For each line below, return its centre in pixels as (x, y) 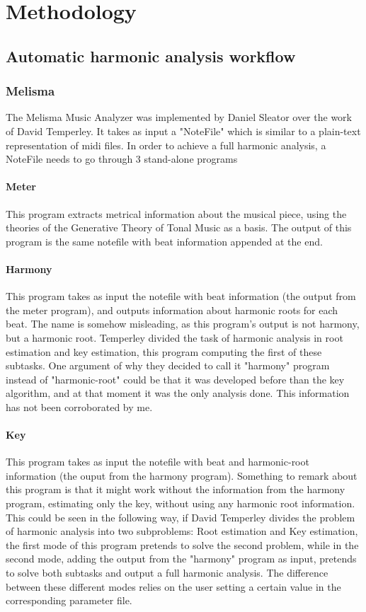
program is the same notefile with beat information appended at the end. (164, 241)
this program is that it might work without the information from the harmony (176, 489)
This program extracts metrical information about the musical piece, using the (176, 213)
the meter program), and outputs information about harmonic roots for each (172, 310)
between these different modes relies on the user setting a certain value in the (173, 586)
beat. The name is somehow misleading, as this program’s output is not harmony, (183, 324)
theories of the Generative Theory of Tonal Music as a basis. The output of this (179, 227)
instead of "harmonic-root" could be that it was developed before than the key (175, 379)
